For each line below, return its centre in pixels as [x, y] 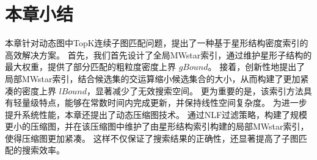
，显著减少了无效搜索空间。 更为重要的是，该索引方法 [195, 90]
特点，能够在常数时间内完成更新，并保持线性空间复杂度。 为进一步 [173, 103]
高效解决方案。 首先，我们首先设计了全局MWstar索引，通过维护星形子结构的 [158, 54]
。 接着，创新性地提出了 [257, 67]
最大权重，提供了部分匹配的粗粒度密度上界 [90, 67]
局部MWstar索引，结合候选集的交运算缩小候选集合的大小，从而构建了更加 [153, 78]
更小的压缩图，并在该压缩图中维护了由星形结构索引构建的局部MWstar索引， [157, 126]
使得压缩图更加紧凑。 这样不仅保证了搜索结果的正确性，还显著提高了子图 [152, 138]
